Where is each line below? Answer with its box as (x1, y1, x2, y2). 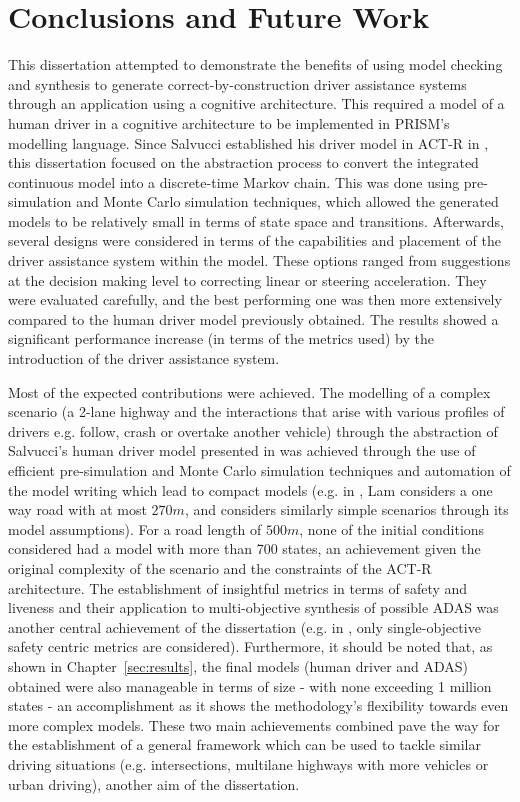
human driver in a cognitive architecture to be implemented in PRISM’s (8, 112, 450, 133)
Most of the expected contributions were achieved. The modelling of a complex (8, 381, 491, 402)
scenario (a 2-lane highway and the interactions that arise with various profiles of (8, 401, 505, 422)
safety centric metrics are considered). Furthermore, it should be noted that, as (8, 636, 493, 657)
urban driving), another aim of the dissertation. (8, 773, 300, 794)
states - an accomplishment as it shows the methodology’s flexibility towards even (8, 695, 509, 716)
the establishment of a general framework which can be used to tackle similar (8, 734, 481, 755)
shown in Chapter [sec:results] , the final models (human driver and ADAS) (8, 655, 469, 676)
